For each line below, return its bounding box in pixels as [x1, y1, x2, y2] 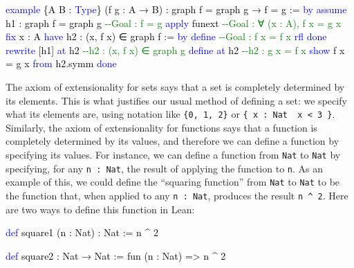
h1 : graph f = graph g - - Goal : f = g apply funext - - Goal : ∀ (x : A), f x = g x [6, 15, 342, 30]
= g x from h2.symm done [6, 56, 117, 71]
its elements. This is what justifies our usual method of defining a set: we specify [6, 93, 347, 107]
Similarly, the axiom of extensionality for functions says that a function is [6, 120, 317, 134]
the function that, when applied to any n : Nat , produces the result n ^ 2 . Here [6, 188, 348, 202]
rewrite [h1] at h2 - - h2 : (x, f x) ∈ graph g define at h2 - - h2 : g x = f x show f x [6, 42, 345, 57]
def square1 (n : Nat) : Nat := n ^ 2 [6, 225, 159, 240]
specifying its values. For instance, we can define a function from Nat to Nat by [6, 148, 341, 161]
